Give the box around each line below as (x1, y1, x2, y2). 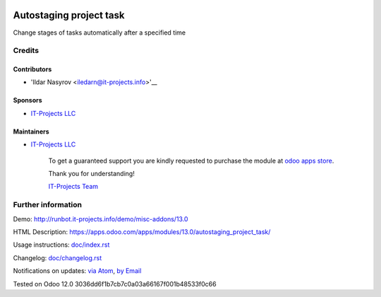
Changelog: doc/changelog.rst (13, 253, 102, 262)
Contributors (13, 65, 52, 74)
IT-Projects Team (48, 182, 99, 191)
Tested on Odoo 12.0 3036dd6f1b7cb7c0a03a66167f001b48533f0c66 (13, 279, 217, 288)
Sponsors (13, 96, 42, 105)
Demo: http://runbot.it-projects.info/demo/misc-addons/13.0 (13, 214, 188, 223)
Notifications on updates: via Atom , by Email (13, 267, 142, 275)
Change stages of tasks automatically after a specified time (13, 28, 186, 37)
